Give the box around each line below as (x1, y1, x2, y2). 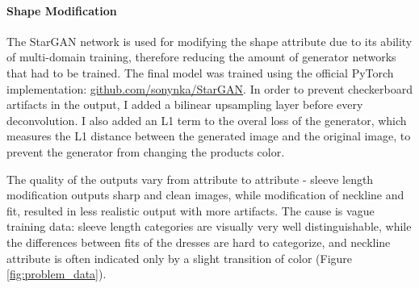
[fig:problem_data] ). (6, 265, 107, 282)
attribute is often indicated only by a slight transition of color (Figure (6, 249, 353, 266)
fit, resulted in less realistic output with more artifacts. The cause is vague (6, 202, 375, 219)
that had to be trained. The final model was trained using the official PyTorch (6, 64, 394, 81)
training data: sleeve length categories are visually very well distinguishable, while (6, 218, 412, 235)
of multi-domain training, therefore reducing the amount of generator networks (6, 48, 396, 65)
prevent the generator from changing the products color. (6, 143, 285, 160)
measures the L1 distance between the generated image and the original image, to (6, 127, 411, 144)
